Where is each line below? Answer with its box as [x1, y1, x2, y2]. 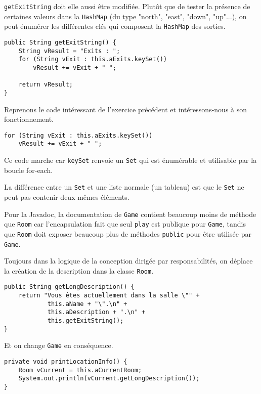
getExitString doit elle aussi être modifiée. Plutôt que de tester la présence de [4, 1, 250, 11]
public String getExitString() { [4, 38, 116, 46]
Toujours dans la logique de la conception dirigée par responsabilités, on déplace [4, 255, 253, 266]
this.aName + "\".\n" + [47, 300, 127, 308]
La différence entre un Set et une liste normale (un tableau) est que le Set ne [4, 182, 244, 192]
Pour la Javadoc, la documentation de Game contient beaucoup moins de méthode [4, 208, 256, 219]
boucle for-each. [4, 164, 53, 175]
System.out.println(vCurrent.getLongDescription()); [18, 375, 200, 382]
